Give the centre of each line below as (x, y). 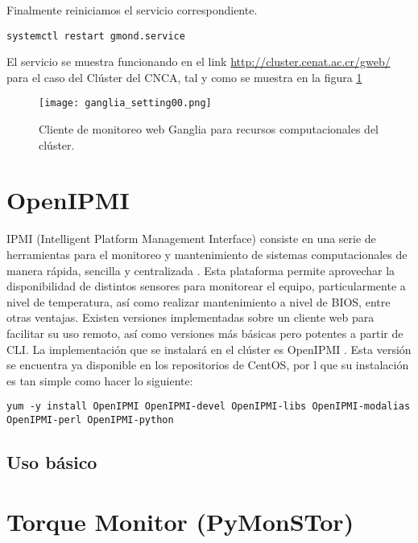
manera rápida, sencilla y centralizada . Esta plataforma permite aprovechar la (201, 270)
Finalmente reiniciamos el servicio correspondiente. (132, 10)
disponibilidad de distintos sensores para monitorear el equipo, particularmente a (206, 286)
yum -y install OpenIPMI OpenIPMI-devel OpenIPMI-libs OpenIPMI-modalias (209, 407)
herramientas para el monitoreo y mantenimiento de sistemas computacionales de (207, 254)
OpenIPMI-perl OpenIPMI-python (90, 420)
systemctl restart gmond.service (96, 36)
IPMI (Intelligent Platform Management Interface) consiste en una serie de (191, 239)
